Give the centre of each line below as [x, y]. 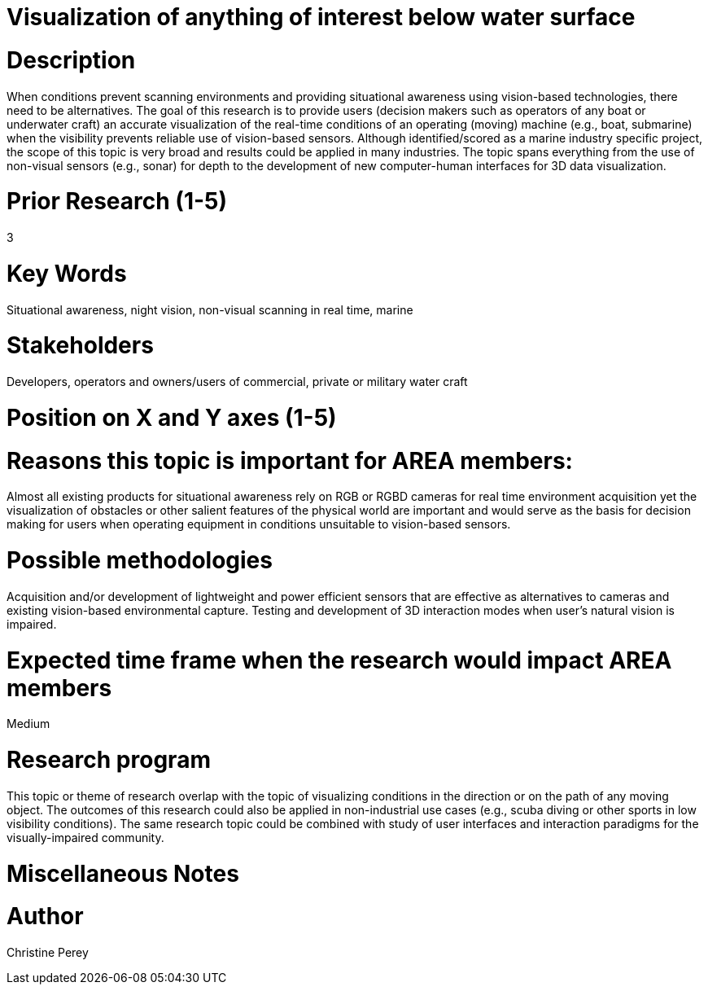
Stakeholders [80, 346]
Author [45, 916]
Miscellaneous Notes [123, 873]
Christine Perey [48, 952]
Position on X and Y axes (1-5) [172, 417]
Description [71, 60]
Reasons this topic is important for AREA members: [290, 460]
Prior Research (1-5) [117, 202]
